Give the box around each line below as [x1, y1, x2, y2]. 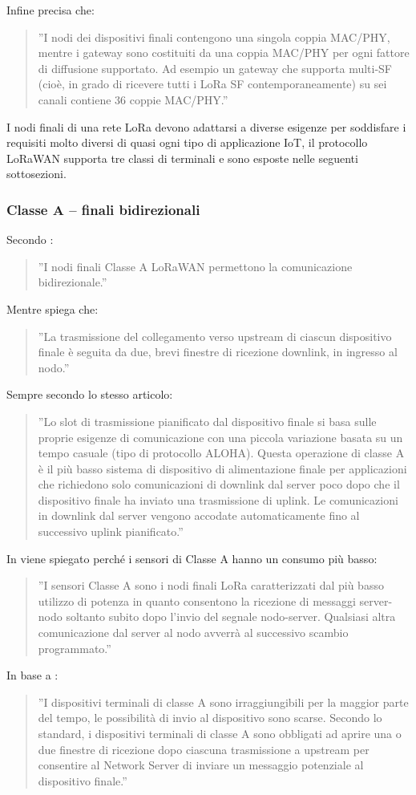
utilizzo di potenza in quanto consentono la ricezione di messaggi [38, 592, 356, 609]
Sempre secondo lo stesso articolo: [6, 386, 173, 403]
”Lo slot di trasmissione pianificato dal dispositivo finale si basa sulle [38, 412, 377, 429]
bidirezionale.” [38, 274, 107, 290]
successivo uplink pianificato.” [38, 523, 184, 540]
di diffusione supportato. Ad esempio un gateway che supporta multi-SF [38, 59, 393, 76]
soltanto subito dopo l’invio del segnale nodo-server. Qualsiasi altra [66, 608, 396, 625]
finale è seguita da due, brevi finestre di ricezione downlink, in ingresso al [38, 343, 398, 360]
